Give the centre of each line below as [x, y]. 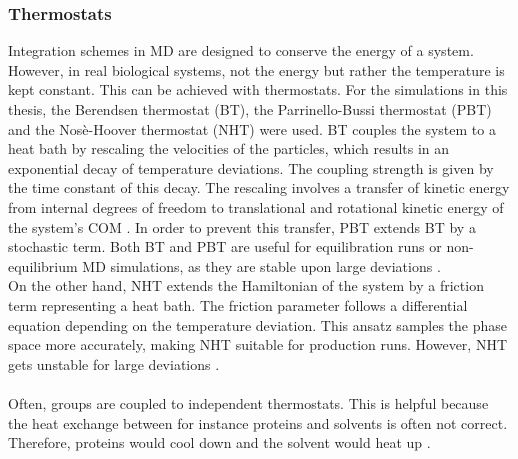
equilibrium [43, 265]
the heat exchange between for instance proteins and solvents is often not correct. [258, 422]
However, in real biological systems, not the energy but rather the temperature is [256, 69]
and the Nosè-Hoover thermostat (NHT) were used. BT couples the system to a [252, 128]
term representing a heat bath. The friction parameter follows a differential [238, 304]
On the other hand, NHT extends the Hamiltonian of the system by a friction [246, 285]
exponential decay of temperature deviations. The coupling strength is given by [251, 167]
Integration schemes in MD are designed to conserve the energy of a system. [241, 50]
